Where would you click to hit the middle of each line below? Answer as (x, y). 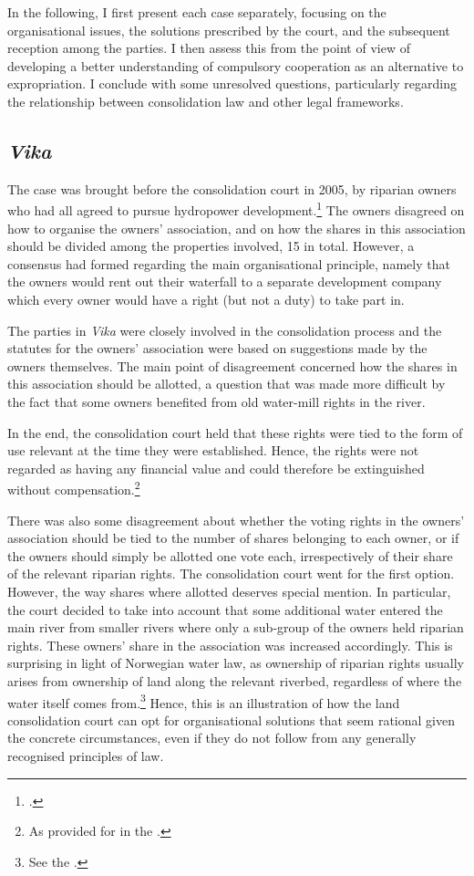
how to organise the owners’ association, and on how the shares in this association (237, 228)
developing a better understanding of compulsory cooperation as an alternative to (236, 65)
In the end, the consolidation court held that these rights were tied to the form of (235, 432)
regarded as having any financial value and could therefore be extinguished (216, 468)
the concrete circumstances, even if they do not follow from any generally (212, 738)
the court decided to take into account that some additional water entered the (225, 609)
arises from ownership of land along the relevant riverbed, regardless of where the (235, 680)
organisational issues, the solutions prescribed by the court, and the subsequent (229, 30)
